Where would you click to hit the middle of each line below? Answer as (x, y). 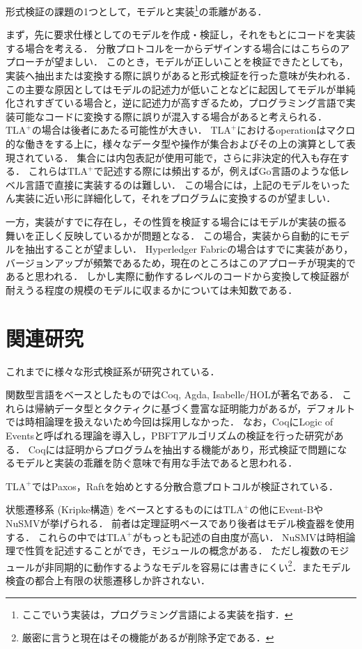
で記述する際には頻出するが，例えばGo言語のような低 (217, 171)
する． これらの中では (56, 537)
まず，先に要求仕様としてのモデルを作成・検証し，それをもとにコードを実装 (181, 34)
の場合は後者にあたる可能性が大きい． (119, 130)
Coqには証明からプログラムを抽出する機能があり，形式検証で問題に (183, 449)
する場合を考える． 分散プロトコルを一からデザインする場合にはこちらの (173, 48)
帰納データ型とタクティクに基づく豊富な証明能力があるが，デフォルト (195, 408)
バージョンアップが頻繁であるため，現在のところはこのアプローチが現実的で (181, 262)
